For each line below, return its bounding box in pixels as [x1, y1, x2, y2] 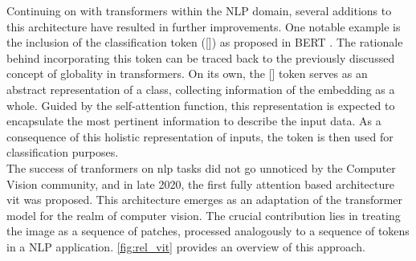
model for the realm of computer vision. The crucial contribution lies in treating [6, 206, 401, 223]
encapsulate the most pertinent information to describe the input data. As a [6, 112, 381, 129]
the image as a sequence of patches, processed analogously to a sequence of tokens [6, 222, 410, 239]
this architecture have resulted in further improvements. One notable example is [6, 18, 401, 35]
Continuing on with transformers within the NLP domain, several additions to [6, 2, 392, 18]
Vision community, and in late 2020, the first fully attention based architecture [6, 175, 394, 192]
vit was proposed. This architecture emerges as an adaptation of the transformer [6, 191, 403, 208]
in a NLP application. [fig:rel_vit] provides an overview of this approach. [6, 238, 365, 255]
